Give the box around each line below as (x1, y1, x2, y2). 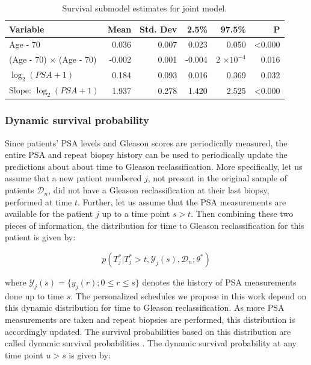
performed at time (5, 195, 72, 208)
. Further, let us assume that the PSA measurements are (78, 195, 286, 208)
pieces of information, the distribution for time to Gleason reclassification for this (5, 219, 304, 231)
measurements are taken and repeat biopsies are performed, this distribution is (5, 313, 295, 326)
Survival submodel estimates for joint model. (62, 2, 227, 14)
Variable (9, 22, 45, 35)
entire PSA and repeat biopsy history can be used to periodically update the (5, 148, 288, 161)
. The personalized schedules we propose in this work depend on (70, 289, 307, 302)
